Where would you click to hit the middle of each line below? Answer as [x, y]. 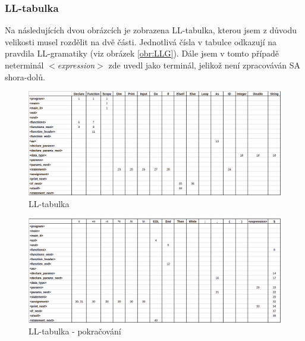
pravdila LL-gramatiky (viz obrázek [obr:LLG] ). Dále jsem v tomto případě [142, 53]
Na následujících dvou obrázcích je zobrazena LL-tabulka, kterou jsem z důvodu [151, 30]
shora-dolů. [25, 76]
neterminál [24, 65]
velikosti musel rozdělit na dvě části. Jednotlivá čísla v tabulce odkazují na [141, 41]
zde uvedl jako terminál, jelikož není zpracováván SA [204, 65]
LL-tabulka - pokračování [75, 331]
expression [76, 65]
